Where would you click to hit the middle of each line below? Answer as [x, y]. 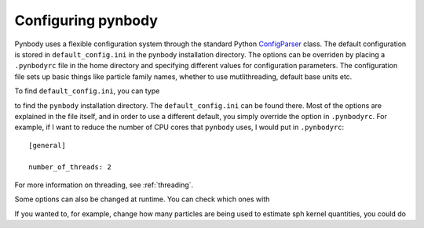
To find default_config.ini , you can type [87, 91]
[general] [47, 145]
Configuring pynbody [86, 20]
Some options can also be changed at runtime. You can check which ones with [142, 199]
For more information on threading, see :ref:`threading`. [104, 185]
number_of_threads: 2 [70, 167]
